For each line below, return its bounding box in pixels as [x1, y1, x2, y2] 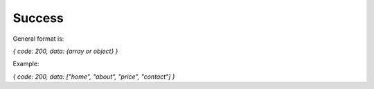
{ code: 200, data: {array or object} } [12, 47, 118, 55]
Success [12, 10, 64, 26]
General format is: [12, 34, 64, 43]
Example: [12, 59, 39, 68]
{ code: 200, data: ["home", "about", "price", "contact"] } [12, 72, 176, 81]
